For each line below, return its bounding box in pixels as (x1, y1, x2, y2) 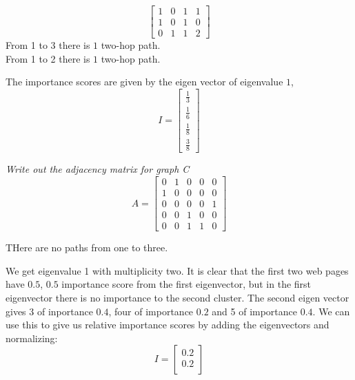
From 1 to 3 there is (6, 38, 90, 52)
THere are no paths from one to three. (6, 240, 168, 255)
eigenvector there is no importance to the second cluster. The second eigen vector (6, 290, 349, 304)
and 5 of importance (212, 304, 298, 318)
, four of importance (108, 304, 194, 318)
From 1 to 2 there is (6, 51, 90, 65)
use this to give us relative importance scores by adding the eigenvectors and (6, 317, 329, 332)
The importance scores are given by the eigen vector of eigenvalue (6, 74, 283, 89)
